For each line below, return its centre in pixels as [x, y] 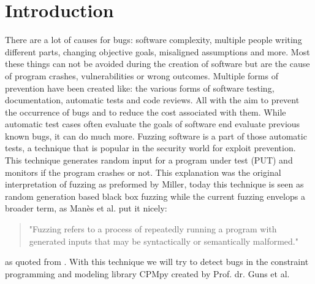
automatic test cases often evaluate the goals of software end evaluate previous [153, 124]
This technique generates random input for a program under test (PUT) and [149, 160]
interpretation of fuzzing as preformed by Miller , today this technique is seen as [154, 184]
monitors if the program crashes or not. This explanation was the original [143, 172]
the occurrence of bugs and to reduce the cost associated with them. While [146, 112]
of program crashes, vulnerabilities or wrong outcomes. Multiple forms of [142, 75]
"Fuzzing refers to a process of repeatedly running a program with [153, 229]
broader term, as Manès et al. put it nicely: [86, 208]
